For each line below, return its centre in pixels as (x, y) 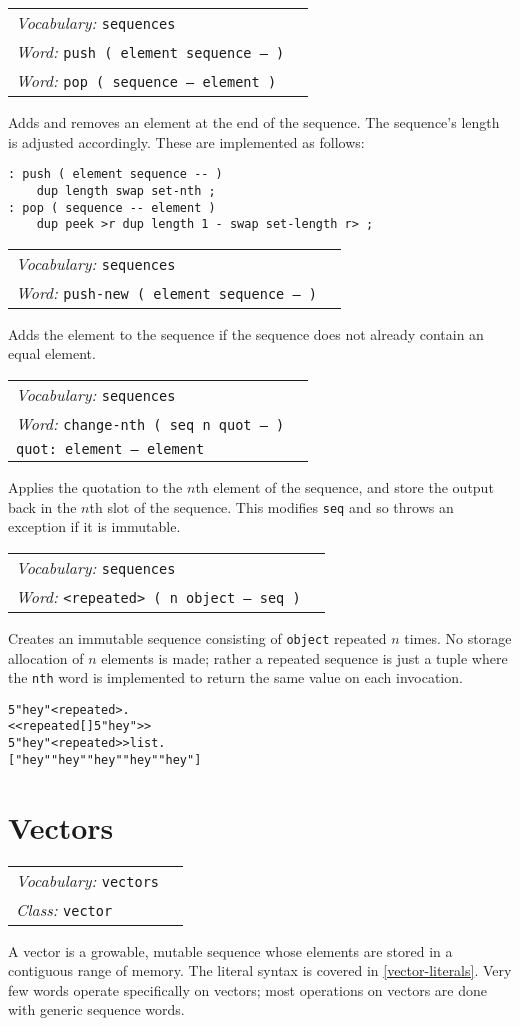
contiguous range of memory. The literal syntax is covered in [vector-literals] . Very (260, 970)
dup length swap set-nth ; (126, 190)
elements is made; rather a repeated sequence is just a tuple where (304, 657)
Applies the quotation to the (95, 487)
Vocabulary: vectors (88, 880)
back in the (42, 506)
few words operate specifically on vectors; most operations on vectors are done (247, 989)
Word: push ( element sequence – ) (150, 51)
